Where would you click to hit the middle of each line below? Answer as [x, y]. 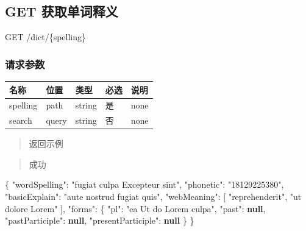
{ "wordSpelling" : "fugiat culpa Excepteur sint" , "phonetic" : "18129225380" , [144, 184]
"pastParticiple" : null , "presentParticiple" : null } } [100, 220]
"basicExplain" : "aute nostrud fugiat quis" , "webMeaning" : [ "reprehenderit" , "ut [153, 197]
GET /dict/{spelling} [45, 37]
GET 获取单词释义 [62, 11]
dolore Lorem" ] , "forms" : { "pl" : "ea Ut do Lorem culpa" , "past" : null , [135, 208]
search [21, 120]
